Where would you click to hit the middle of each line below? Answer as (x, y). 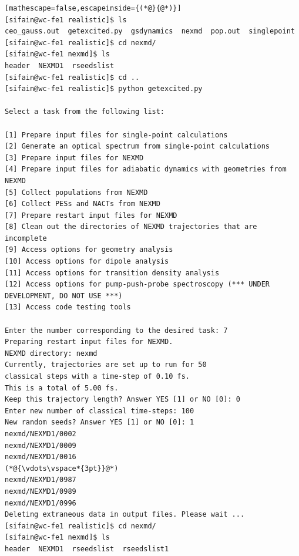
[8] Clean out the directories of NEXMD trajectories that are (131, 227)
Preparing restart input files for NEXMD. (89, 342)
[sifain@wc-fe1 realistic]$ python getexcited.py (104, 89)
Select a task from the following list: (85, 112)
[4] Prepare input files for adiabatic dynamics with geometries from (146, 169)
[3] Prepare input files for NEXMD (74, 158)
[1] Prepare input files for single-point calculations (116, 135)
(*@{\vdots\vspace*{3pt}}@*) (62, 468)
